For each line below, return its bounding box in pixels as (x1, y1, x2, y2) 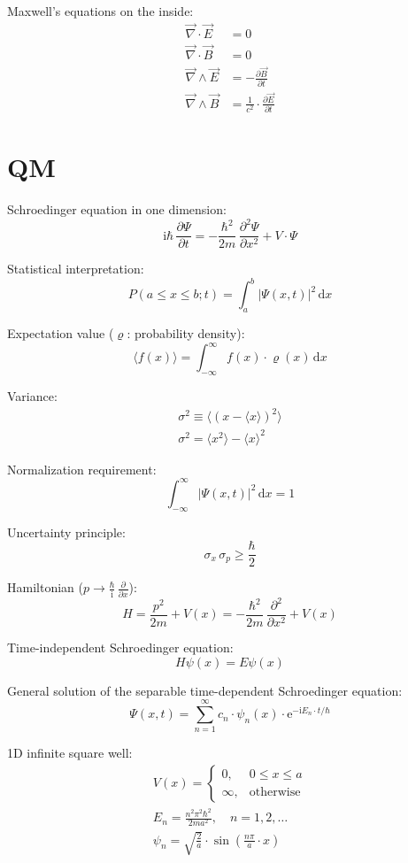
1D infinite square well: (7, 744, 133, 762)
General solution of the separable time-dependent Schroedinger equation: (7, 681, 403, 699)
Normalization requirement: (7, 459, 157, 478)
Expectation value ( (7, 324, 114, 343)
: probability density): (127, 324, 245, 343)
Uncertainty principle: (7, 522, 126, 541)
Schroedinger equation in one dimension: (7, 200, 227, 219)
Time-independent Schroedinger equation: (7, 638, 234, 657)
